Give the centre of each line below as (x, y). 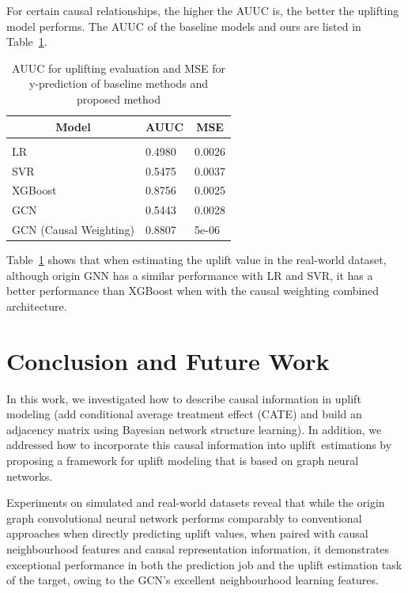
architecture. (37, 306)
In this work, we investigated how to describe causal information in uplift (184, 398)
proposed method (119, 98)
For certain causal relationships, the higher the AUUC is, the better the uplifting (203, 10)
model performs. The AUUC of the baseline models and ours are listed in (184, 26)
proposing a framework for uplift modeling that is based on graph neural (183, 460)
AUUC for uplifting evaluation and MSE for (119, 68)
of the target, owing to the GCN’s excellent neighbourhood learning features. (193, 580)
